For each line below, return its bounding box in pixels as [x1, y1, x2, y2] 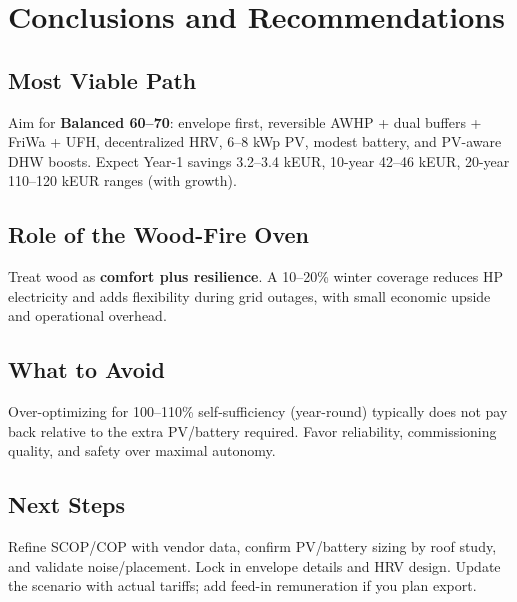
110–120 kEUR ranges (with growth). [8, 170, 237, 191]
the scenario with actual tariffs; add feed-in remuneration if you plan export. [8, 575, 477, 596]
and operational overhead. [8, 305, 167, 326]
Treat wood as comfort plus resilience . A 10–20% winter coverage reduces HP [8, 266, 504, 287]
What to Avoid [8, 354, 165, 385]
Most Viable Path [8, 64, 197, 95]
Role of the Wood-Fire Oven [8, 219, 309, 250]
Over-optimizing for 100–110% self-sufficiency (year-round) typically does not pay [8, 401, 508, 422]
